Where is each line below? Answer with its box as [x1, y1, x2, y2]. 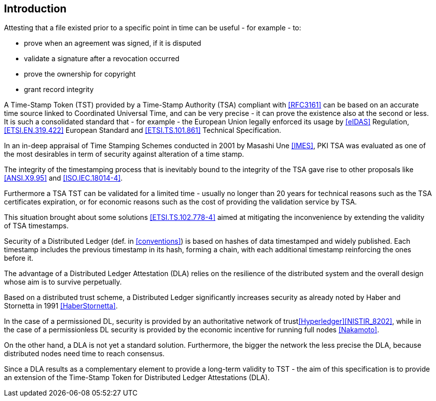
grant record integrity [24, 85, 94, 94]
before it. [4, 254, 34, 263]
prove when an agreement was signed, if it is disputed [24, 39, 202, 48]
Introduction [4, 2, 67, 15]
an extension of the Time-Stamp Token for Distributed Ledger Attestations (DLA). [4, 373, 270, 382]
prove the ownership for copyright [24, 70, 136, 79]
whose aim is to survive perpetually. [4, 278, 122, 287]
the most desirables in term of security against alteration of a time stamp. [4, 150, 244, 159]
